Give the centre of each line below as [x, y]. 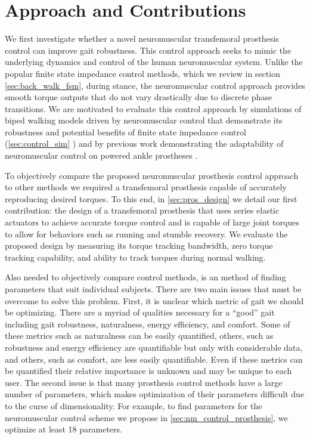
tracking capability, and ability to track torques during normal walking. [135, 257]
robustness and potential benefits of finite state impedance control [125, 132]
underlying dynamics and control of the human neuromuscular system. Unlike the [154, 62]
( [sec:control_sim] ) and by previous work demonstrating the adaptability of [144, 143]
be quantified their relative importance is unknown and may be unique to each [148, 371]
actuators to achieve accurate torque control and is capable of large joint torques [152, 222]
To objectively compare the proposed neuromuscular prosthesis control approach [152, 175]
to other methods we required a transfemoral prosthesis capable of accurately [146, 187]
